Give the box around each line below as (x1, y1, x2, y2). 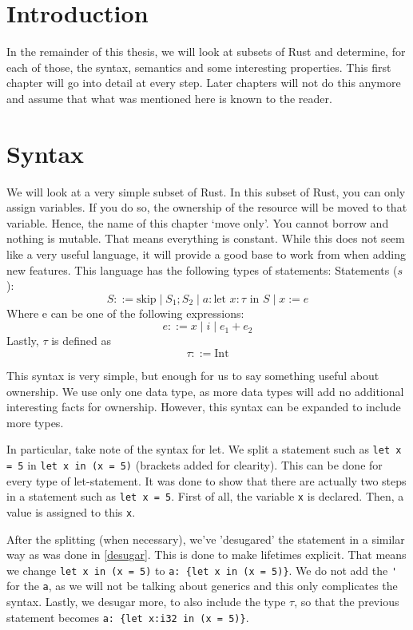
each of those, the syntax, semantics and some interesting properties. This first (6, 58, 391, 75)
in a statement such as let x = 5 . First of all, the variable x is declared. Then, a (6, 488, 404, 505)
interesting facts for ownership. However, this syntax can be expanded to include (6, 398, 401, 415)
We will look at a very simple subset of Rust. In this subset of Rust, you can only (6, 183, 406, 200)
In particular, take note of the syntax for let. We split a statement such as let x (6, 441, 402, 458)
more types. (6, 414, 64, 430)
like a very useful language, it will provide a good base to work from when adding (6, 246, 407, 262)
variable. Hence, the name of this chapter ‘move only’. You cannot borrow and (6, 214, 389, 231)
